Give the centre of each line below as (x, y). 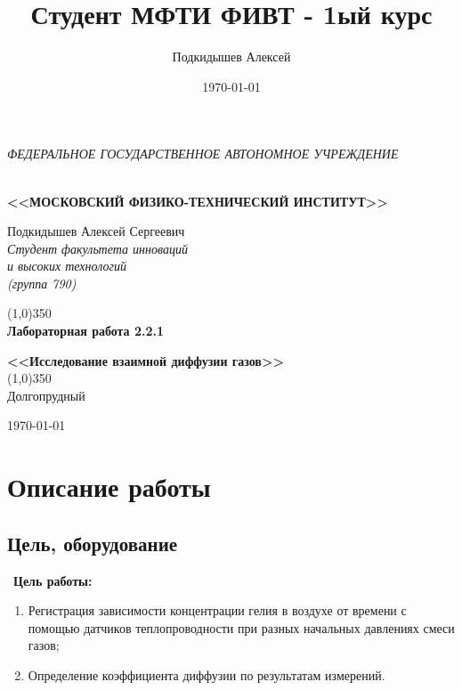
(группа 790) (42, 283)
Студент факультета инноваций (97, 248)
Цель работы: (53, 580)
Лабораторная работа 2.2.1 (86, 331)
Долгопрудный (46, 395)
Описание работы (109, 487)
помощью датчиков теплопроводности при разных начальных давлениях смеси (241, 627)
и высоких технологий (67, 266)
